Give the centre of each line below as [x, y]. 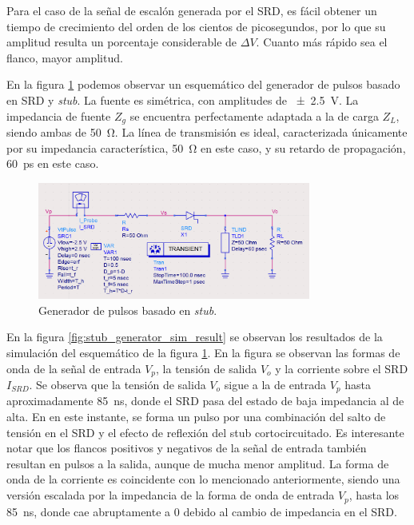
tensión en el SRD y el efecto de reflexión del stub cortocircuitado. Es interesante [205, 432]
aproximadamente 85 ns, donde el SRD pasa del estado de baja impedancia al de [205, 401]
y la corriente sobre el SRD [342, 368]
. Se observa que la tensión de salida [117, 385]
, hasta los [374, 495]
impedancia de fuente [59, 115]
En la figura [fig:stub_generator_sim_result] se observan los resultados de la [195, 337]
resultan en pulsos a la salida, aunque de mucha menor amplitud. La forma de [198, 463]
